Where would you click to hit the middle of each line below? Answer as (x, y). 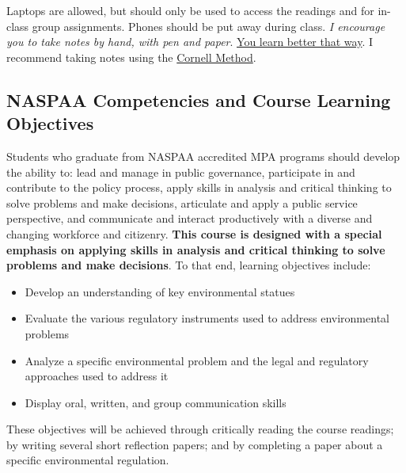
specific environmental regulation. (88, 460)
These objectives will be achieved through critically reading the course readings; (200, 429)
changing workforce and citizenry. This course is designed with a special (194, 233)
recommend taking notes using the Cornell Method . (131, 57)
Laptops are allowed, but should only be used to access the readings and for (190, 10)
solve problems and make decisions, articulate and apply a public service (182, 202)
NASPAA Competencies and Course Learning (199, 99)
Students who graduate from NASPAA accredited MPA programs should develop (203, 156)
